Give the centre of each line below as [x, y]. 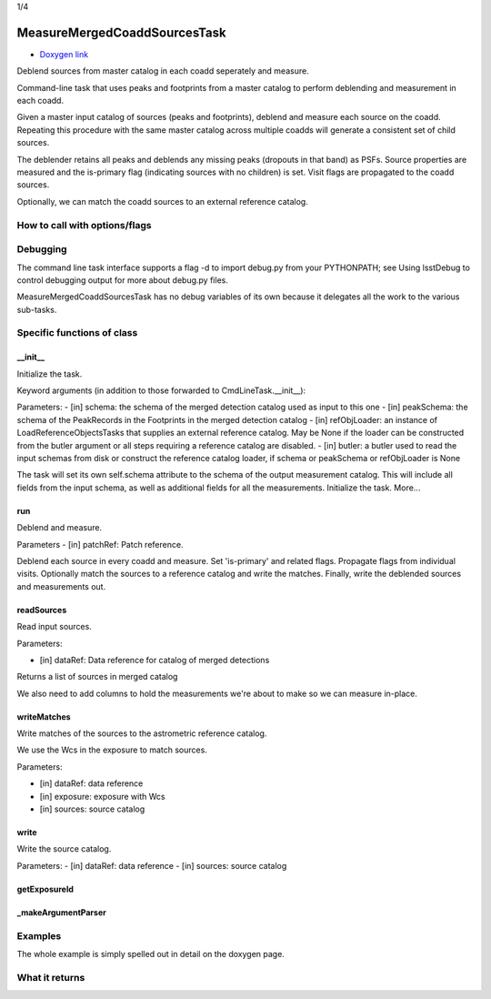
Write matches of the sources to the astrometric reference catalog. [142, 733]
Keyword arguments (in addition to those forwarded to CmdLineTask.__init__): [161, 390]
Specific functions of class [77, 333]
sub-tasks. [37, 309]
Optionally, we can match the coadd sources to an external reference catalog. [162, 201]
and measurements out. [61, 586]
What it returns [51, 977]
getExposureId [45, 889]
